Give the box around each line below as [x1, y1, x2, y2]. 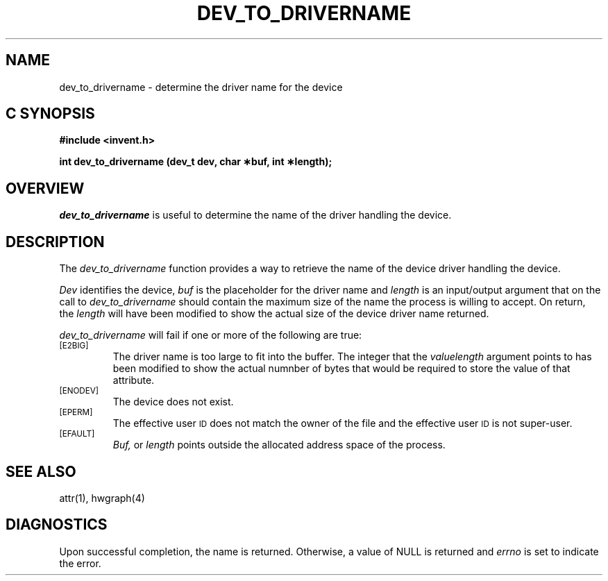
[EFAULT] [59, 429, 95, 439]
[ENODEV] [59, 386, 99, 396]
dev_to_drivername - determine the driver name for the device [59, 81, 343, 93]
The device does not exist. [112, 396, 234, 408]
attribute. [112, 374, 155, 387]
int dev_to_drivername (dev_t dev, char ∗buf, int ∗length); [59, 155, 332, 168]
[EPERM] [59, 407, 93, 418]
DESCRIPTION [6, 233, 105, 251]
